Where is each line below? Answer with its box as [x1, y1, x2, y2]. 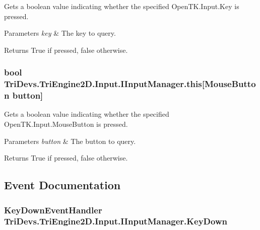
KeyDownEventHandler [4, 203, 102, 216]
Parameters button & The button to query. [4, 135, 136, 146]
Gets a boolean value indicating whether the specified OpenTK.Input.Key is [4, 1, 239, 11]
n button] [4, 89, 43, 102]
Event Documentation [4, 177, 121, 193]
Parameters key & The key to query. [4, 28, 116, 38]
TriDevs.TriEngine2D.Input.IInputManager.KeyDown [4, 215, 227, 227]
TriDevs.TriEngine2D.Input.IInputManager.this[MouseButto [4, 78, 256, 90]
